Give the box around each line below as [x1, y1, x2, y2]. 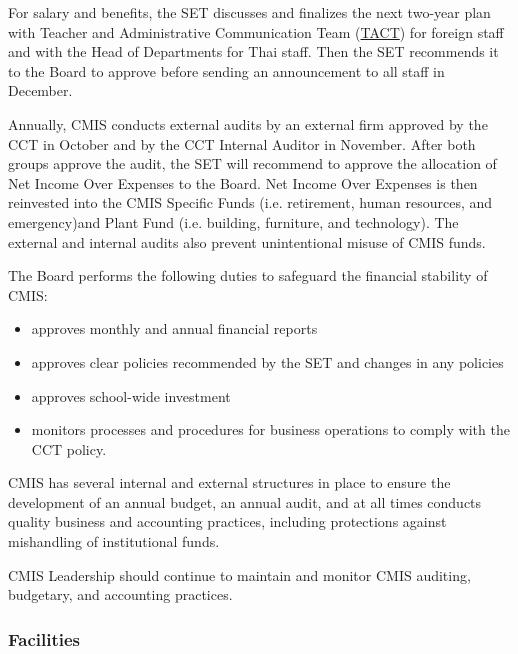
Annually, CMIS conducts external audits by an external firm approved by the [8, 113, 488, 134]
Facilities [8, 626, 81, 651]
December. [8, 80, 73, 101]
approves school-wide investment [31, 385, 231, 406]
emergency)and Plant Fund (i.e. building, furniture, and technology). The [8, 211, 459, 232]
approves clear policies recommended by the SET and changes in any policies [31, 351, 504, 372]
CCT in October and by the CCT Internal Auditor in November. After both [8, 133, 476, 154]
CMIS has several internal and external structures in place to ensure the [8, 472, 451, 493]
